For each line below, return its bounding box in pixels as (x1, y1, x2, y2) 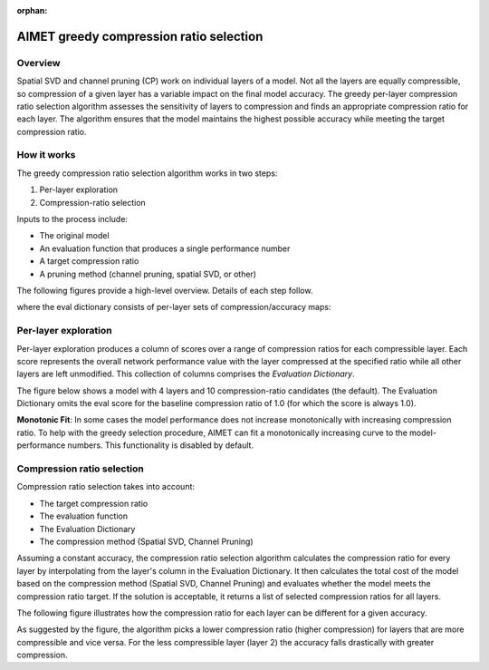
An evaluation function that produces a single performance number (39, 243, 291, 254)
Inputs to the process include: (16, 214, 129, 225)
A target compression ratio (39, 256, 139, 267)
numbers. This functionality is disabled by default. (67, 440, 254, 451)
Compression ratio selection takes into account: (16, 481, 195, 492)
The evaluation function (39, 510, 129, 521)
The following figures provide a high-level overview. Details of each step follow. (16, 285, 313, 296)
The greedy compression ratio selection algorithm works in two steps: (16, 168, 278, 179)
